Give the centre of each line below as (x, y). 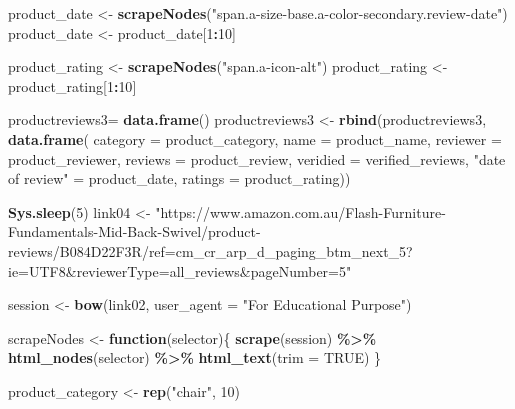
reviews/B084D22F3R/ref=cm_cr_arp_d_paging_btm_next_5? (210, 250)
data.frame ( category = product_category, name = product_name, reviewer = (255, 138)
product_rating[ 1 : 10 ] (72, 85)
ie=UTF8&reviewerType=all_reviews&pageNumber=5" (180, 270)
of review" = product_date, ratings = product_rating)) (179, 178)
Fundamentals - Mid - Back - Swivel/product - (134, 231)
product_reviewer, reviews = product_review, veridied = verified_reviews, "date (257, 158)
